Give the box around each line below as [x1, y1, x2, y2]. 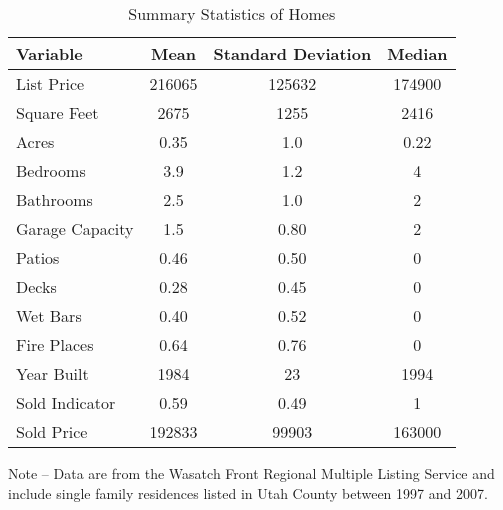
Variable [16, 42, 83, 65]
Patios [16, 246, 60, 269]
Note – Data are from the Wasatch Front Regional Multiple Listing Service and [8, 463, 495, 483]
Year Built [16, 362, 89, 385]
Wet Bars [16, 304, 82, 327]
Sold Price [16, 420, 88, 443]
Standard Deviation [213, 42, 372, 65]
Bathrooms [16, 188, 93, 211]
